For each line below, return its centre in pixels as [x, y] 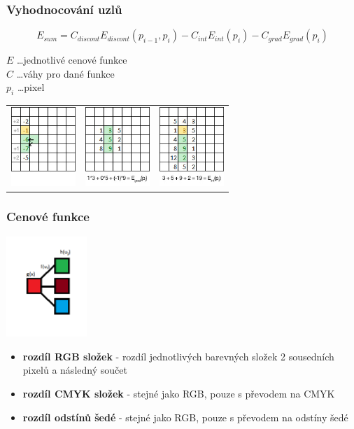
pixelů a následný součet [75, 370]
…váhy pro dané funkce [65, 73]
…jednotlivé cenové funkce [72, 60]
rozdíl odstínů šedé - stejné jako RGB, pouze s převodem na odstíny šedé [185, 417]
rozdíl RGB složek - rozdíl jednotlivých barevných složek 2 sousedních [178, 356]
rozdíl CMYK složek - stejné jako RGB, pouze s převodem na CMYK [179, 394]
